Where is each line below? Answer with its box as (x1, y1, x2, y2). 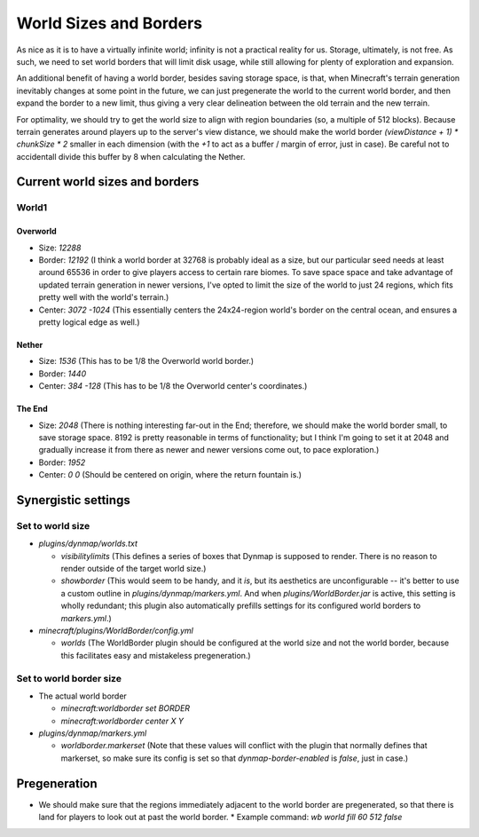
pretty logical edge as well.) (38, 316, 140, 328)
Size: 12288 (38, 242, 82, 253)
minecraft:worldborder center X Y (60, 715, 185, 726)
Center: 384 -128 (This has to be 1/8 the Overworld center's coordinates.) (38, 381, 308, 391)
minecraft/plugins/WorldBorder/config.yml (38, 626, 194, 636)
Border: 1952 (38, 457, 86, 468)
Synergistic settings (16, 493, 130, 508)
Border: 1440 (38, 368, 87, 379)
